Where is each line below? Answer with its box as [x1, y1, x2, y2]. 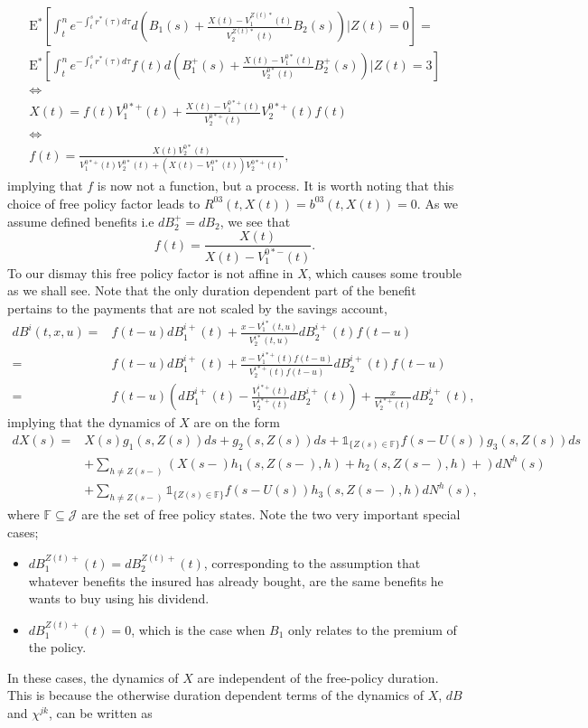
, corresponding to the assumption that [203, 554, 421, 573]
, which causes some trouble [307, 263, 462, 282]
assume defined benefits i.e [7, 211, 154, 230]
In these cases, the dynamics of [7, 667, 179, 686]
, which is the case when [131, 620, 266, 639]
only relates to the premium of [288, 620, 457, 639]
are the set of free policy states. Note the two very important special [81, 505, 461, 524]
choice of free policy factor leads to [7, 193, 201, 212]
